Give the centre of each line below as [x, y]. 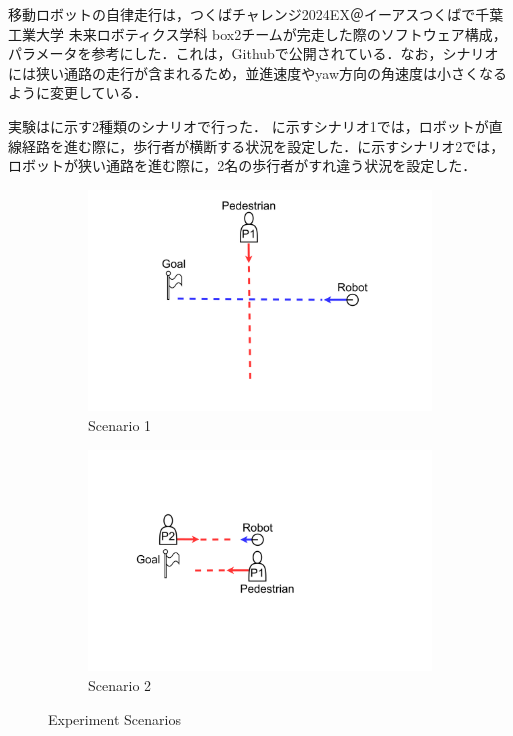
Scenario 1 [120, 425]
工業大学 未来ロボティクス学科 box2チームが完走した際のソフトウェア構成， [257, 33]
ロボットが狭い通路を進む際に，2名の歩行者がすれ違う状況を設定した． [242, 165]
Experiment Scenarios [114, 718]
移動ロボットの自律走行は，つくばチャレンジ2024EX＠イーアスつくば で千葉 [256, 14]
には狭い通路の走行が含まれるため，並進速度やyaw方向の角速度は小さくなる [258, 72]
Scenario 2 [120, 684]
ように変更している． [78, 92]
